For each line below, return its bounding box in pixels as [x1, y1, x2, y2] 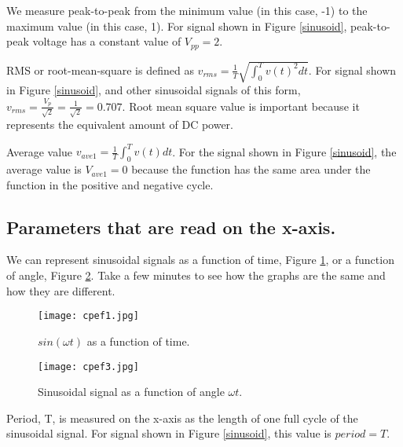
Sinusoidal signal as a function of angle [38, 383, 225, 400]
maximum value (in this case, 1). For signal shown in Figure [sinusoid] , [6, 17, 347, 34]
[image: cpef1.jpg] [38, 310, 139, 322]
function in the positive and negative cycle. [6, 176, 214, 192]
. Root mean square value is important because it [122, 97, 360, 114]
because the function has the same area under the [131, 161, 371, 178]
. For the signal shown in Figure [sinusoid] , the [172, 143, 397, 159]
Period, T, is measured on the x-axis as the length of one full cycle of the [6, 409, 358, 426]
